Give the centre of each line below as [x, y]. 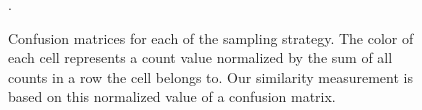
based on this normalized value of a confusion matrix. [172, 96]
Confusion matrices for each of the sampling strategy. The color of [211, 37]
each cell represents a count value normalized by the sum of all [200, 57]
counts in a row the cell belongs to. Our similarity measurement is [210, 76]
